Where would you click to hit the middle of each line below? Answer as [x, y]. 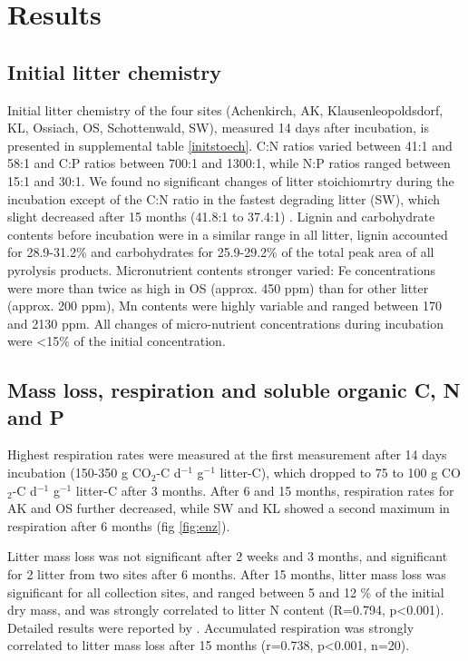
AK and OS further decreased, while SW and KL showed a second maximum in [229, 508]
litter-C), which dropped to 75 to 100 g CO [340, 473]
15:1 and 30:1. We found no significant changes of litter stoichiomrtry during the [231, 180]
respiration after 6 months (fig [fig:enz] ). [119, 525]
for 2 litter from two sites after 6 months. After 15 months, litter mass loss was [227, 574]
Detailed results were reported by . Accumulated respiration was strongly [211, 627]
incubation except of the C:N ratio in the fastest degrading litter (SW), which [224, 198]
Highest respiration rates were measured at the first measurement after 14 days [227, 454]
